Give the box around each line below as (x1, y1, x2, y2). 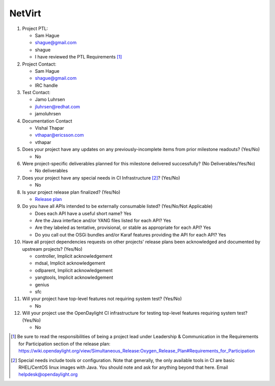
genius (35, 281, 49, 287)
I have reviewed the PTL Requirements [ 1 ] (35, 54, 122, 60)
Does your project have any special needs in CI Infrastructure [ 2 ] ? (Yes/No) (22, 174, 180, 181)
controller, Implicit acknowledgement (35, 253, 113, 259)
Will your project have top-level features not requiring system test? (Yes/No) (22, 295, 182, 302)
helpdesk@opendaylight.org (18, 371, 78, 377)
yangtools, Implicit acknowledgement (35, 275, 114, 281)
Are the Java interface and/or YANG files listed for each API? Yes (35, 218, 172, 224)
